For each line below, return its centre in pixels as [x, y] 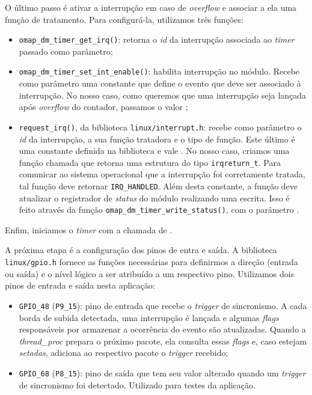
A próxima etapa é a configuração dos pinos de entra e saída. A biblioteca [141, 250]
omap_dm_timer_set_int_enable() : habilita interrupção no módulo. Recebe [159, 71]
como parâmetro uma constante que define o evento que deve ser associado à [160, 83]
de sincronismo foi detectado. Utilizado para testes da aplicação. [137, 384]
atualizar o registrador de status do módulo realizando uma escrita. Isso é [154, 197]
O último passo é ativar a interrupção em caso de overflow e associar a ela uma [151, 7]
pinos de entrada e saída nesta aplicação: [80, 285]
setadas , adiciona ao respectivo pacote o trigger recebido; [124, 353]
